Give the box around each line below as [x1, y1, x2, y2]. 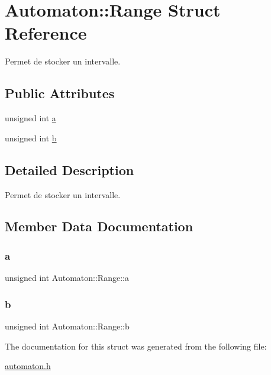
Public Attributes [5, 84, 115, 102]
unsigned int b [5, 131, 57, 144]
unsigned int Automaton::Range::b [5, 319, 130, 332]
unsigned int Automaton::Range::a [5, 271, 129, 284]
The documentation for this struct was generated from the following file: [5, 340, 267, 352]
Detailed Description [5, 160, 134, 179]
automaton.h [5, 360, 51, 372]
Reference [5, 21, 87, 45]
